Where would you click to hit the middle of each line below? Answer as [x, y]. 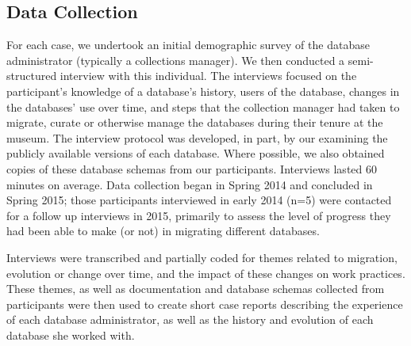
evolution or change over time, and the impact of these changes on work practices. [206, 273]
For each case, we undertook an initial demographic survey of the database [188, 45]
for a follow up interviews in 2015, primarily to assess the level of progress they [199, 215]
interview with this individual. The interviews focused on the [208, 76]
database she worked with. [71, 335]
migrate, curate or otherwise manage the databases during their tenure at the [195, 122]
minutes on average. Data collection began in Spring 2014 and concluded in [190, 184]
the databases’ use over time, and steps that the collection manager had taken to [203, 106]
